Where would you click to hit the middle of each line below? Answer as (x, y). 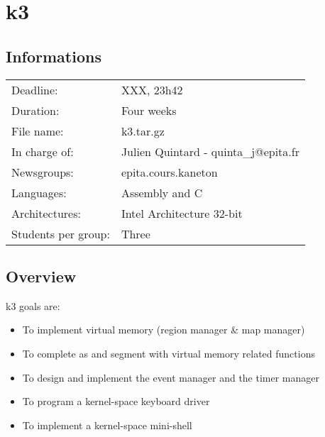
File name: (38, 131)
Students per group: (61, 233)
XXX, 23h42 (152, 89)
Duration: (35, 110)
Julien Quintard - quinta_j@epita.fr (210, 151)
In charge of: (43, 151)
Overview (41, 276)
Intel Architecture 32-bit (182, 213)
